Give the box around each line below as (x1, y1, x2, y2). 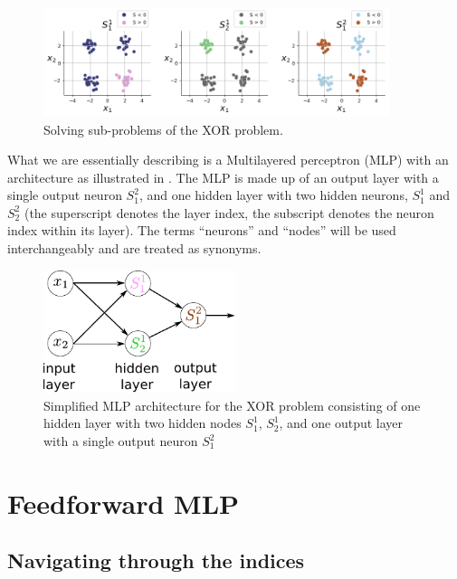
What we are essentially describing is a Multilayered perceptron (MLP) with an (7, 150, 449, 169)
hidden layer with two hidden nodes (43, 413, 242, 432)
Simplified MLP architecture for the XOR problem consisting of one (43, 395, 421, 414)
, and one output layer (279, 413, 404, 432)
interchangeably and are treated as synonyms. (7, 239, 262, 258)
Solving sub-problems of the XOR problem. (43, 119, 283, 138)
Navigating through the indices (7, 546, 305, 574)
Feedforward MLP (7, 484, 240, 521)
